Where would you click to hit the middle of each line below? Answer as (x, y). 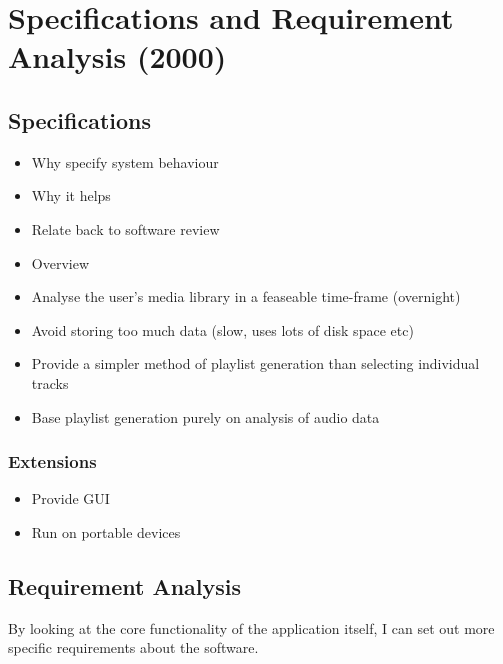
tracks (50, 382)
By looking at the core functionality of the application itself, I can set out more (251, 627)
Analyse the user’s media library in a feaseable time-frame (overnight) (246, 296)
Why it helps (71, 195)
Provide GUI (70, 498)
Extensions (52, 461)
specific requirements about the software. (133, 647)
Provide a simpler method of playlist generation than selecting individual (255, 363)
